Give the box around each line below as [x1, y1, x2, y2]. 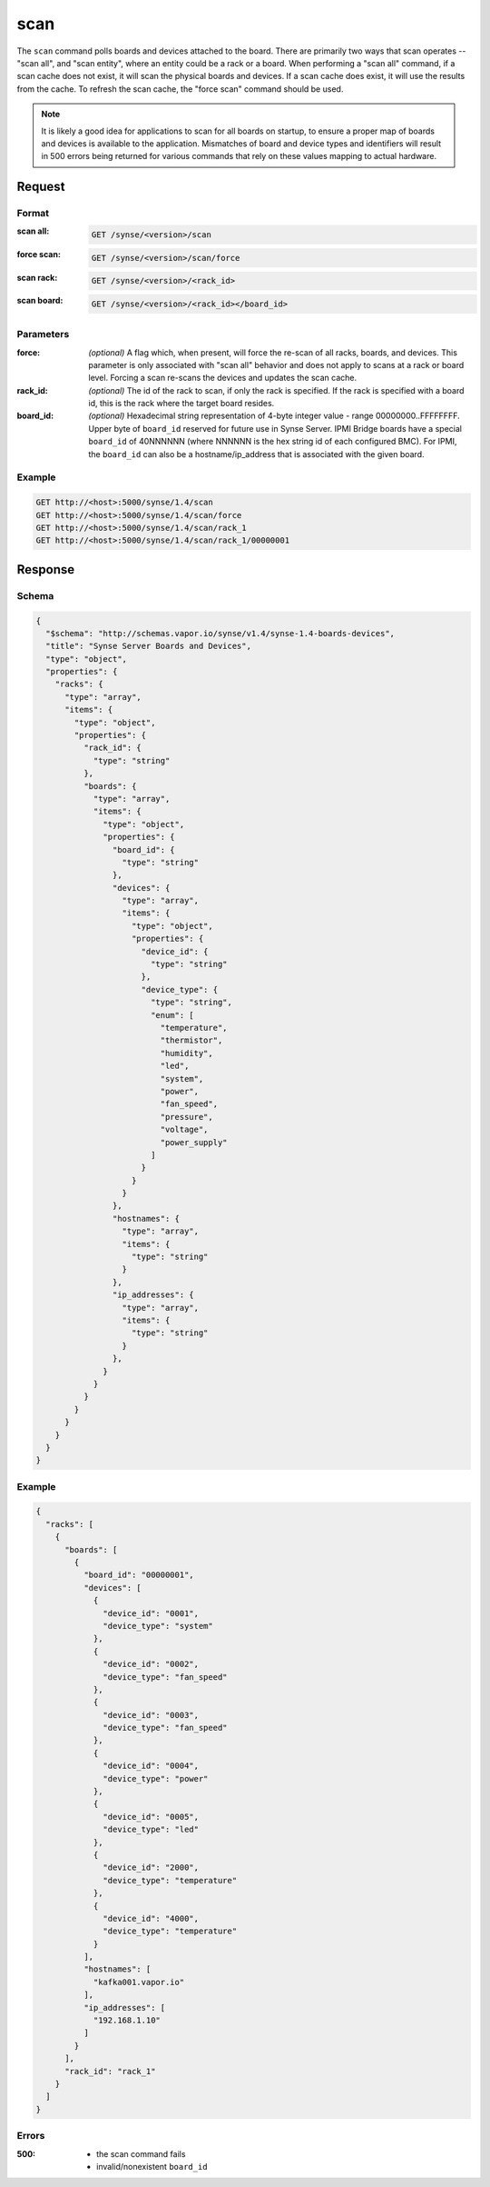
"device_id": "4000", [103, 1913, 200, 1923]
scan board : [16, 295, 64, 306]
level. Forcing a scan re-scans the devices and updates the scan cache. [88, 373, 358, 384]
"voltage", [160, 1124, 209, 1135]
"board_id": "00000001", [83, 1570, 194, 1581]
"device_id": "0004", [103, 1761, 200, 1772]
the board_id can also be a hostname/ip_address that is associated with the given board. [88, 448, 426, 459]
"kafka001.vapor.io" [93, 1977, 185, 1987]
